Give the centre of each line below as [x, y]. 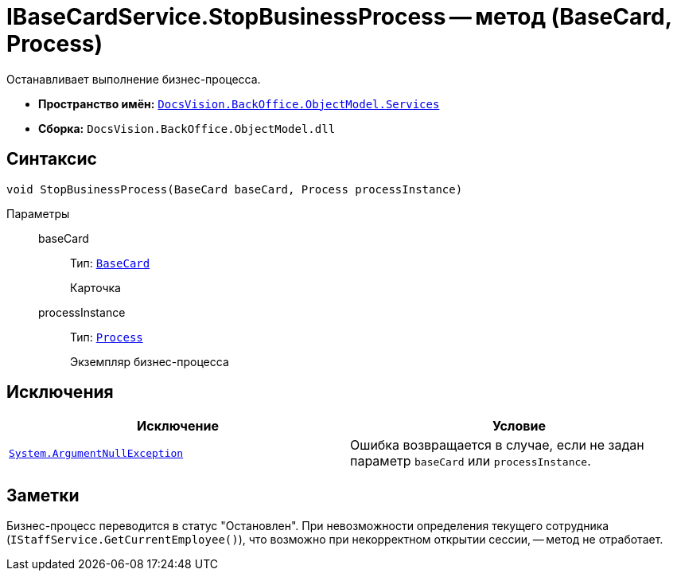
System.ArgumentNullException [96, 453]
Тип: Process [107, 337]
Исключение [178, 426]
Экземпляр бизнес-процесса [150, 361]
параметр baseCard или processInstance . [471, 461]
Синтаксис [52, 159]
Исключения [60, 392]
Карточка [95, 287]
